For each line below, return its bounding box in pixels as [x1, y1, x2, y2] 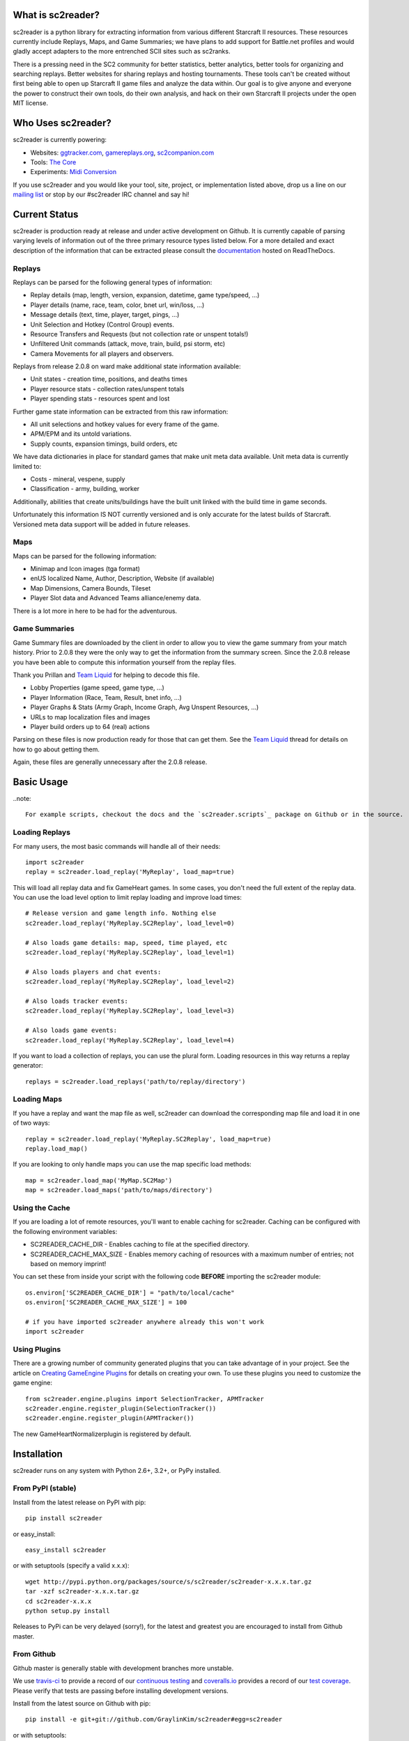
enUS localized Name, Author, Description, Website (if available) [30, 575, 215, 583]
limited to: [13, 462, 42, 470]
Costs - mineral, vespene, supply [30, 474, 125, 483]
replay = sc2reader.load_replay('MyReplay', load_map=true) [25, 868, 235, 876]
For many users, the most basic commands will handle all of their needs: [13, 842, 221, 850]
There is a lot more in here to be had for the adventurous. [13, 607, 178, 615]
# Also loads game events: [25, 1026, 118, 1034]
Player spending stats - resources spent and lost [30, 394, 170, 403]
